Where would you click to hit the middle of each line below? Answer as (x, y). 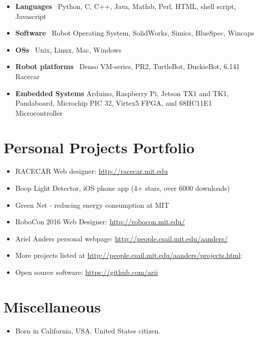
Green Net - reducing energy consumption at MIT (92, 205)
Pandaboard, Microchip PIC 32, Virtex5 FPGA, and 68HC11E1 (113, 103)
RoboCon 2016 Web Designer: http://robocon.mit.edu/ (100, 222)
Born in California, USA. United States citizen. (88, 330)
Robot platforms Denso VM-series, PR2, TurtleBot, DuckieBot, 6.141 (127, 66)
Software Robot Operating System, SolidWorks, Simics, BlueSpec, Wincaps (135, 33)
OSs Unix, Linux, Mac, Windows (68, 49)
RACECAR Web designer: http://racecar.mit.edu (91, 171)
